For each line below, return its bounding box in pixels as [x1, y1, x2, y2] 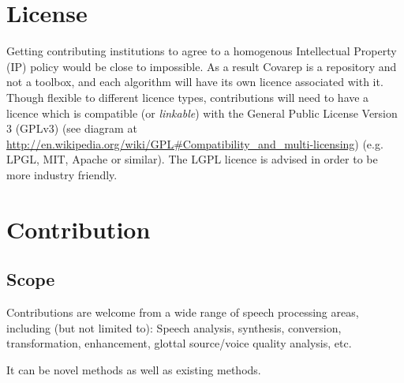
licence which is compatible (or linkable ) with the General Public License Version [6, 104, 398, 121]
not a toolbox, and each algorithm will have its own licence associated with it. [6, 73, 383, 90]
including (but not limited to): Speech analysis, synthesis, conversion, [6, 319, 342, 336]
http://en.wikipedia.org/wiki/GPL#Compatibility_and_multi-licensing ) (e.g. [6, 135, 383, 152]
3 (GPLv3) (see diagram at [6, 120, 137, 137]
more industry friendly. [6, 166, 118, 182]
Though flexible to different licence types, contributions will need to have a [6, 88, 369, 105]
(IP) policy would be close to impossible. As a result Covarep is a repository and [6, 58, 397, 74]
